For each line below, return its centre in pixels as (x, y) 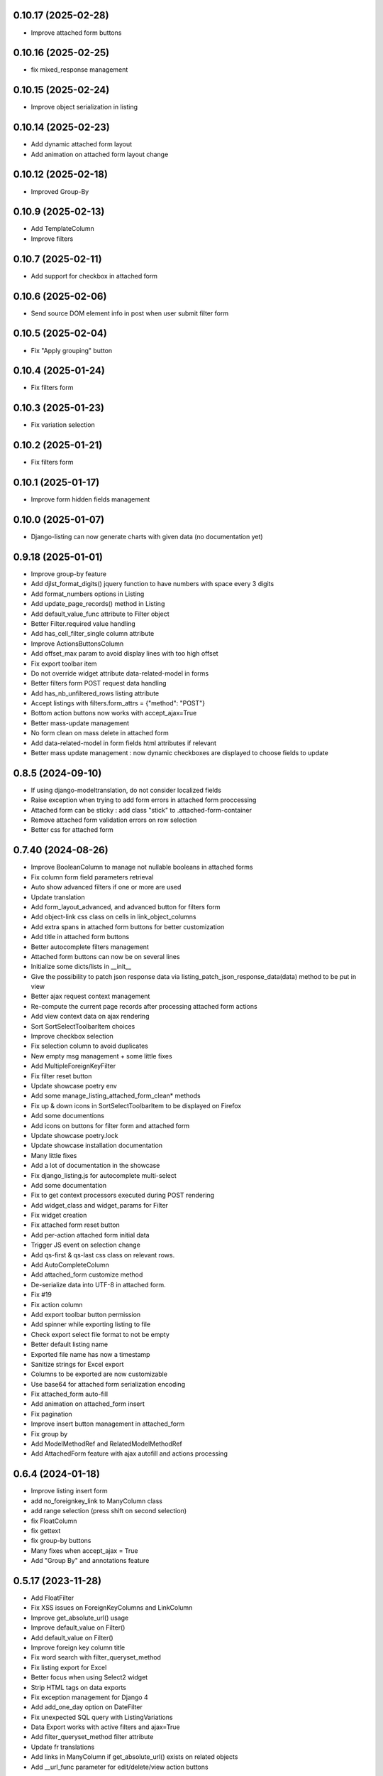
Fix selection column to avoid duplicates (89, 1046)
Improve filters (52, 239)
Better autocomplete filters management (90, 947)
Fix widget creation (59, 1215)
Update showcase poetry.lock (74, 1135)
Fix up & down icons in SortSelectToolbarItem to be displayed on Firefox (136, 1105)
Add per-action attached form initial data (90, 1235)
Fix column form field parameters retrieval (92, 877)
